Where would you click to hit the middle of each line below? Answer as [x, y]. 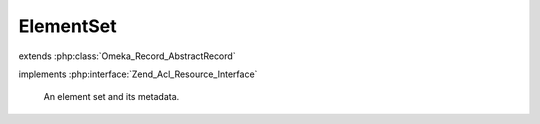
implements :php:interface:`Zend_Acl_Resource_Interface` [138, 74]
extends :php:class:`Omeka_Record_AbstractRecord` [127, 56]
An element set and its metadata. [111, 97]
